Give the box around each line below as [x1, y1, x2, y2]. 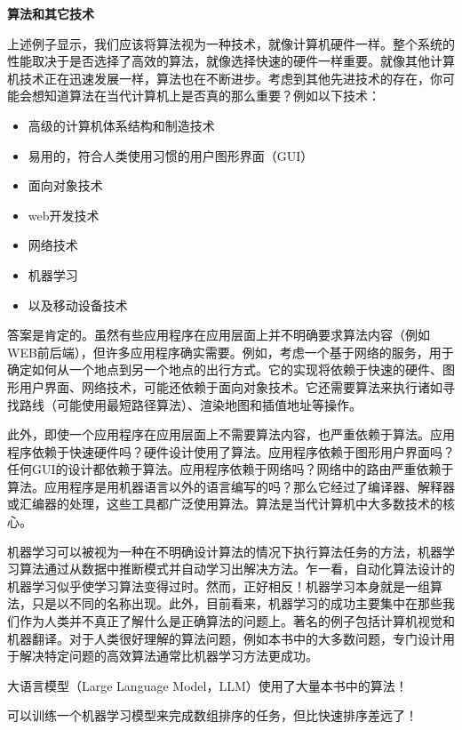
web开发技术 [28, 205, 100, 224]
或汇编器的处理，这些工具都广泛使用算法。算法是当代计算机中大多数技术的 [7, 494, 442, 513]
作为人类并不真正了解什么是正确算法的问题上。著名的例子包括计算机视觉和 [19, 612, 455, 630]
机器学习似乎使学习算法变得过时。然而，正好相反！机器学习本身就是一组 [7, 576, 430, 595]
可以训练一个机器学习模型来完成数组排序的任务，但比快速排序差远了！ [7, 706, 418, 725]
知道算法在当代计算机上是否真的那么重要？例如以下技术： [44, 86, 380, 105]
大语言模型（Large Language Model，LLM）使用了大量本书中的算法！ [7, 676, 408, 694]
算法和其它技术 [7, 4, 94, 22]
